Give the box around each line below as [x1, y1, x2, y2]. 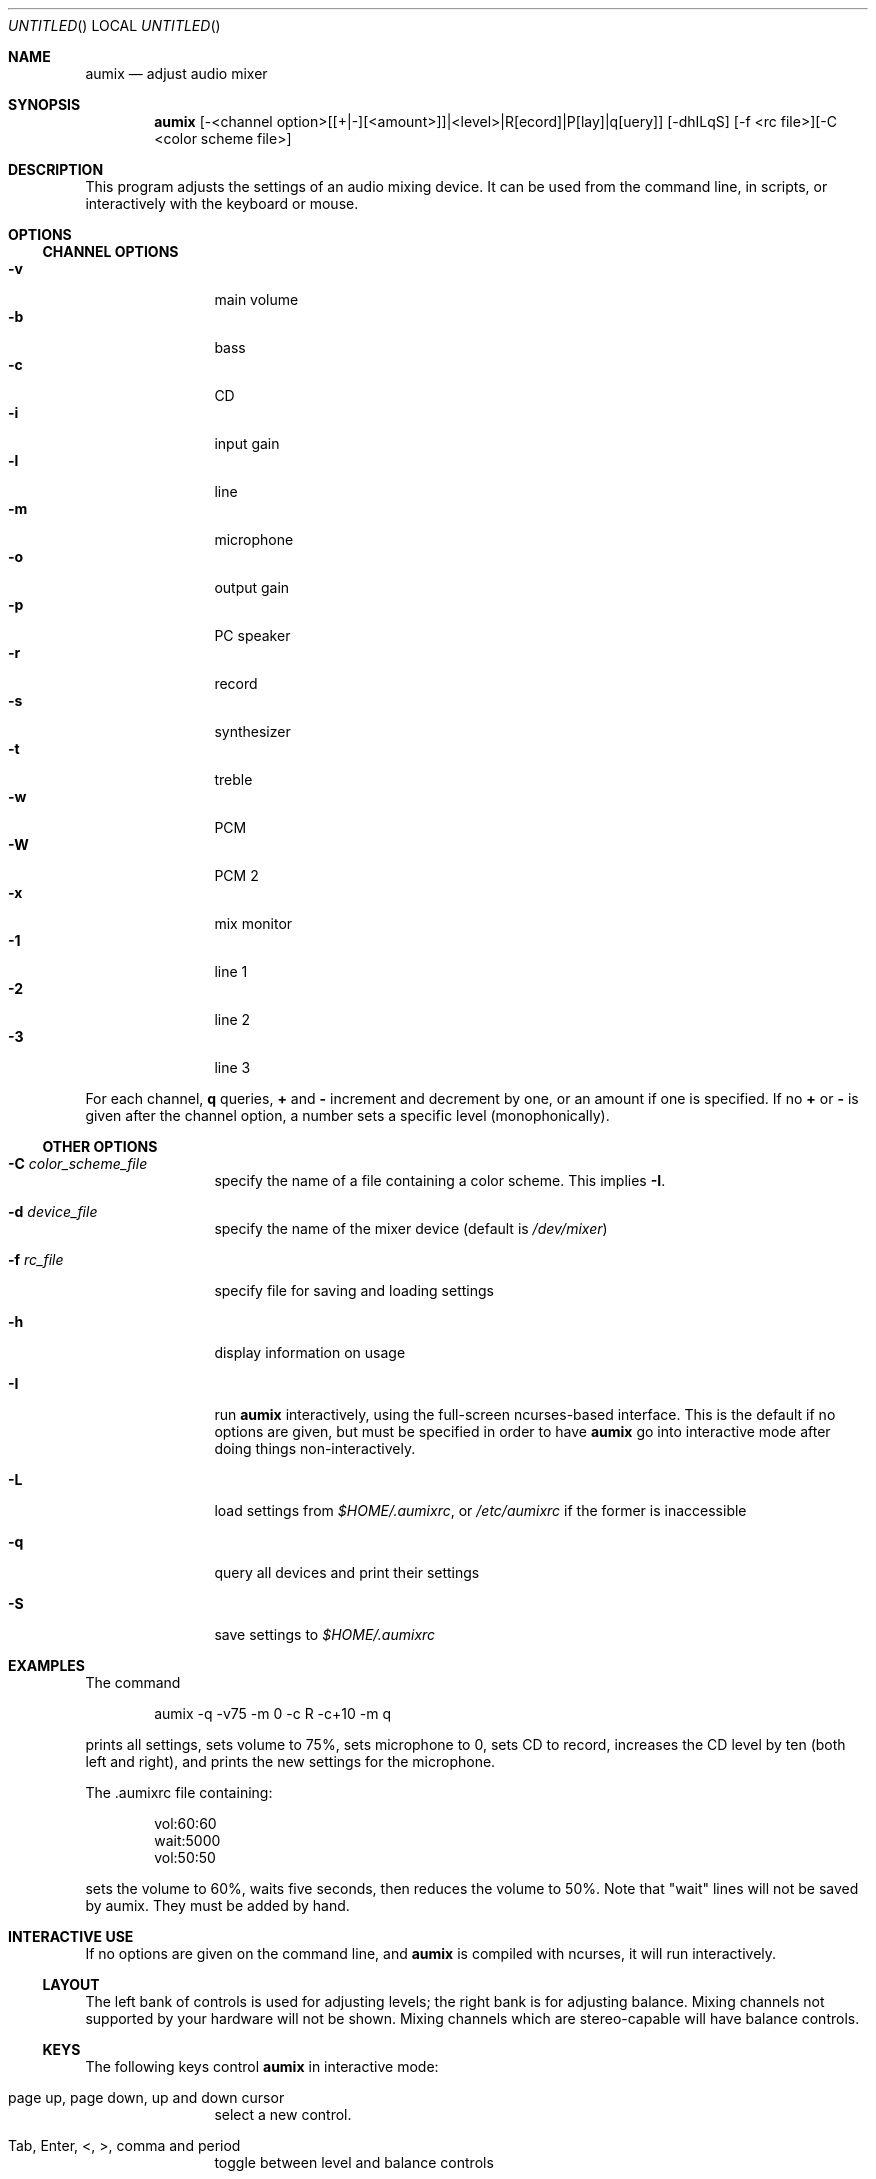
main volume [214, 291, 299, 308]
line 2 [214, 1011, 251, 1028]
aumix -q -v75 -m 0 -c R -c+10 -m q [154, 1705, 391, 1722]
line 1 [214, 963, 248, 980]
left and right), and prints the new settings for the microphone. [85, 1753, 496, 1770]
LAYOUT [42, 1976, 100, 1993]
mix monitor [214, 915, 293, 932]
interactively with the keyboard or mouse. [85, 195, 359, 212]
